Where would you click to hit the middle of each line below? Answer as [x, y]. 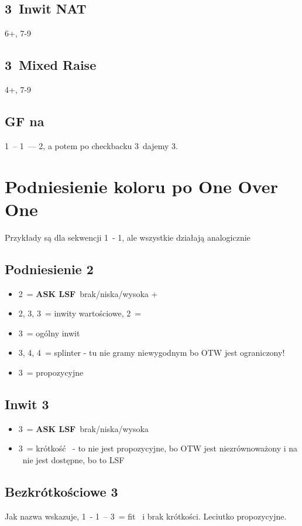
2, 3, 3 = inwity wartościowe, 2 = [80, 313]
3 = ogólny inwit [49, 333]
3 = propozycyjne [51, 372]
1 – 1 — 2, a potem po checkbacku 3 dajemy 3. [91, 145]
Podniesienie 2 [49, 269]
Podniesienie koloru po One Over [141, 186]
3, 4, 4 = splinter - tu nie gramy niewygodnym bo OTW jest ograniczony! [152, 353]
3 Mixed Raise [51, 65]
